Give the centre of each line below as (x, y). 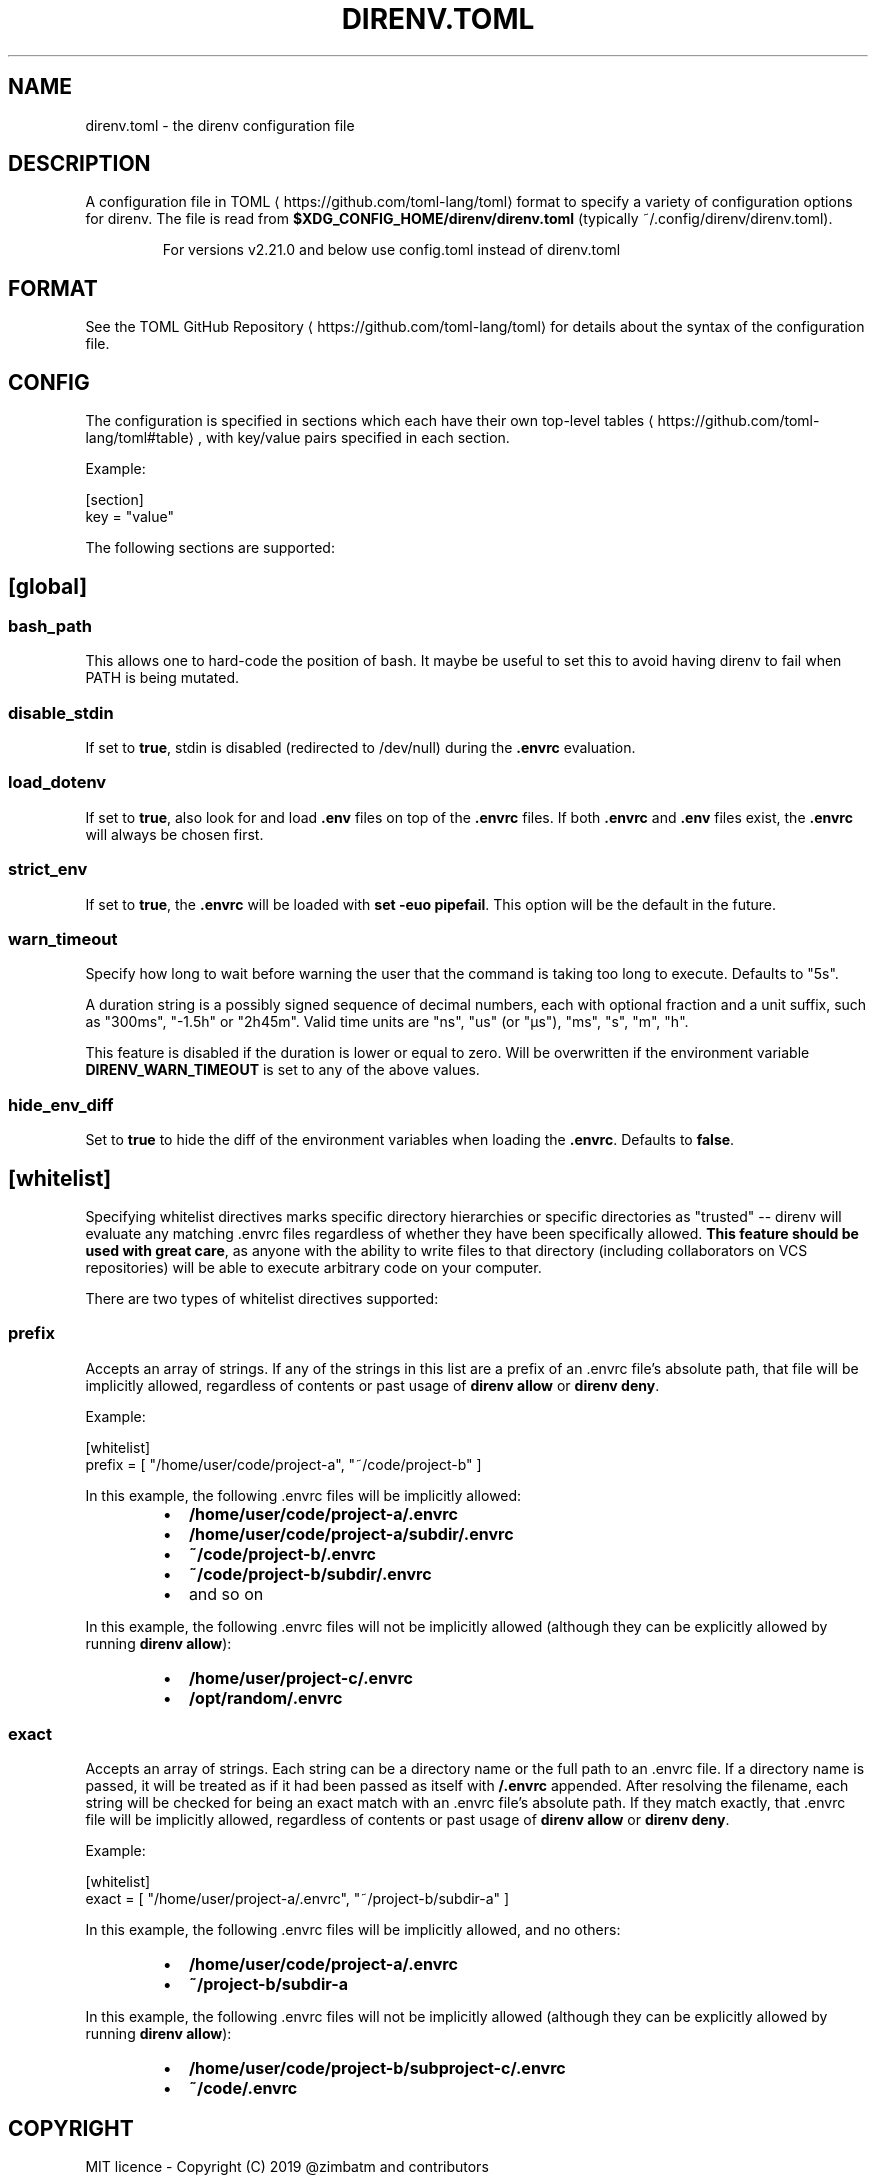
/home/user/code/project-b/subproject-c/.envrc (377, 2068)
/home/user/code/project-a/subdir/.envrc (351, 1533)
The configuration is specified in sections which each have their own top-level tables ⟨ (369, 421)
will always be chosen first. (174, 834)
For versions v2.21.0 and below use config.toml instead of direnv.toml (391, 250)
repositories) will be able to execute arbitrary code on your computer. (313, 1267)
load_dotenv (57, 782)
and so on (226, 1593)
